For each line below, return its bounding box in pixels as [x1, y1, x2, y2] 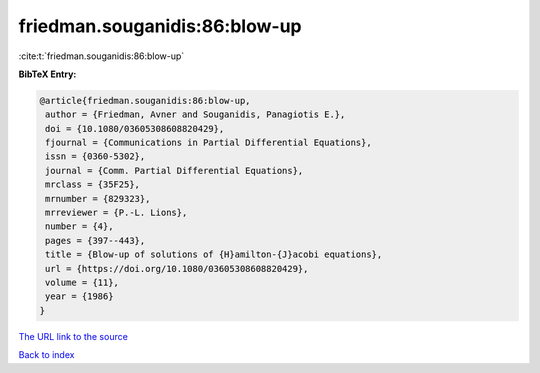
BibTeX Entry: [18, 68, 77, 80]
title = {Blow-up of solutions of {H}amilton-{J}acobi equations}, [45, 249, 383, 260]
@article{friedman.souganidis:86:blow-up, [39, 95, 251, 106]
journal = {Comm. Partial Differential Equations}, [45, 165, 304, 176]
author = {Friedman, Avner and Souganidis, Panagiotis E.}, [45, 109, 346, 120]
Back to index [18, 349, 75, 361]
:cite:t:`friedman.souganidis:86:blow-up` [18, 50, 185, 62]
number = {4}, [45, 221, 114, 232]
